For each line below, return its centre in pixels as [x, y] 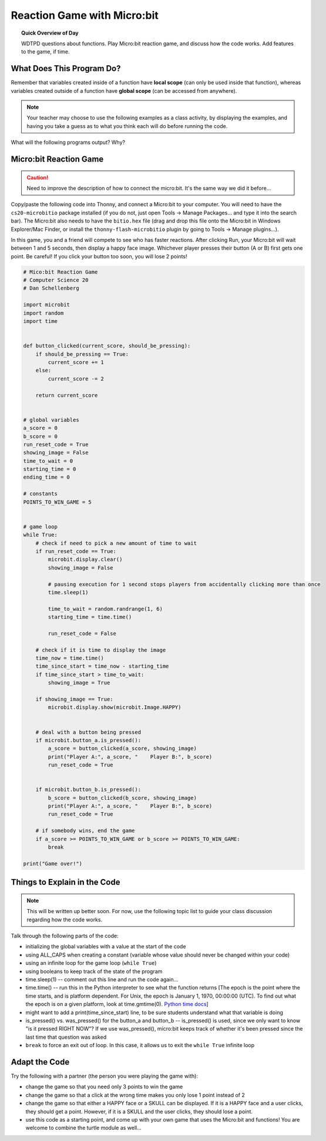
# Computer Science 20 [56, 280]
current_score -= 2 [76, 378]
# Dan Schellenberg [51, 288]
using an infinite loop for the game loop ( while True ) [91, 963]
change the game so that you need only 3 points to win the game [104, 1087]
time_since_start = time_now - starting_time [102, 666]
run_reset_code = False [82, 633]
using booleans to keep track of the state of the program [94, 971]
